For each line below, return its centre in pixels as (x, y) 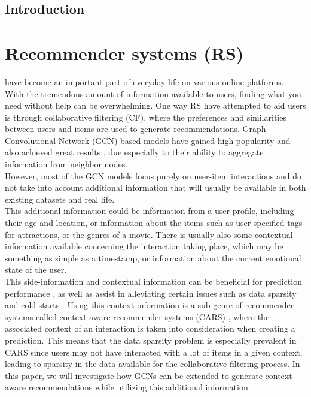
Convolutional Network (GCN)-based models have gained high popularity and (148, 140)
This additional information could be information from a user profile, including (150, 211)
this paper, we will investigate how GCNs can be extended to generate (134, 375)
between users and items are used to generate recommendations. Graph (135, 129)
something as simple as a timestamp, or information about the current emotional (153, 258)
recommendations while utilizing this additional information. (139, 387)
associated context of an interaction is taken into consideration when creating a (150, 328)
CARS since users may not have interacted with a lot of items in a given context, (154, 352)
